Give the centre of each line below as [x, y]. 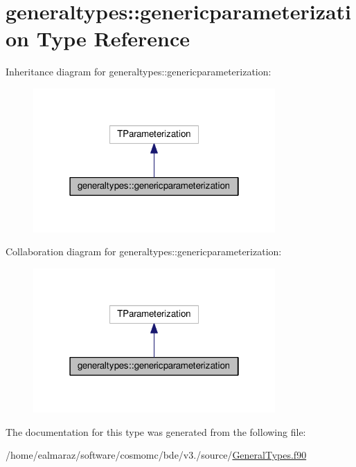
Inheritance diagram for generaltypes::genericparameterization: [139, 72]
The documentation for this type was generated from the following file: [156, 431]
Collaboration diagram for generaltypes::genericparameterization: [144, 251]
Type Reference [113, 38]
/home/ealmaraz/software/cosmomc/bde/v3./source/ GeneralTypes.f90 [156, 455]
